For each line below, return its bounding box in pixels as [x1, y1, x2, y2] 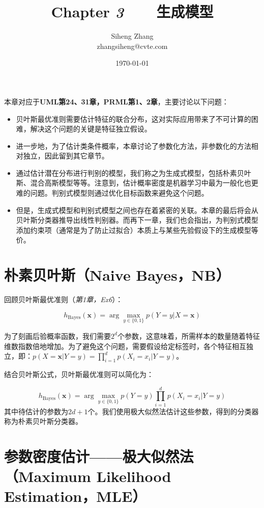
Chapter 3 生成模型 [51, 1, 214, 22]
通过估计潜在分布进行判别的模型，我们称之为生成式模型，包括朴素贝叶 [16, 167, 251, 178]
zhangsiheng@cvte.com [97, 40, 168, 51]
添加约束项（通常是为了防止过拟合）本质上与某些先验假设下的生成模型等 [16, 224, 258, 235]
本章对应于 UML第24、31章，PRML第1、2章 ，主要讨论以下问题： [4, 96, 229, 106]
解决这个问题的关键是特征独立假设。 [30, 123, 152, 134]
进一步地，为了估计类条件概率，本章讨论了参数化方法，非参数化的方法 [16, 140, 251, 151]
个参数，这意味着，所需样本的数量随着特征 [117, 330, 260, 341]
